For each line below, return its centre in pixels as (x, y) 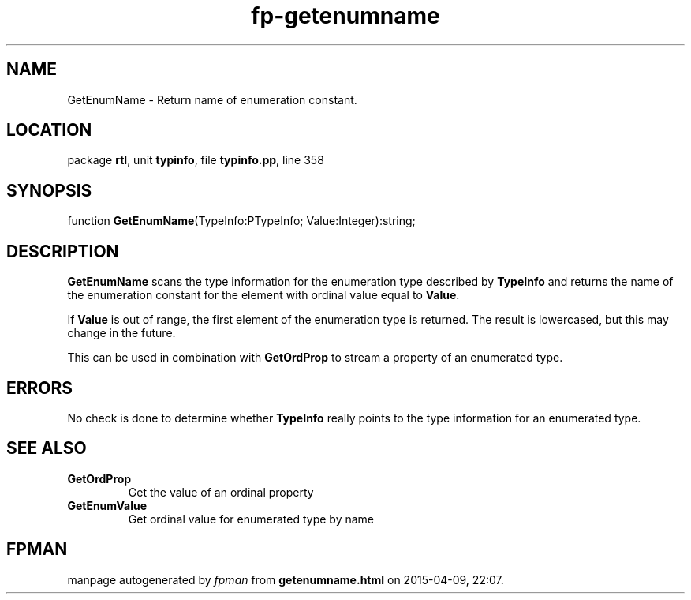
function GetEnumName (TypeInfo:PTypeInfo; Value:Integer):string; (241, 221)
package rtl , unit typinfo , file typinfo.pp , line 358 (196, 160)
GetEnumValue (107, 505)
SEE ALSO (47, 448)
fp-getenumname (345, 16)
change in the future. (121, 333)
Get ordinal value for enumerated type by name (251, 519)
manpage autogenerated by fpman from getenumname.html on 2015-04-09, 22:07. (286, 579)
